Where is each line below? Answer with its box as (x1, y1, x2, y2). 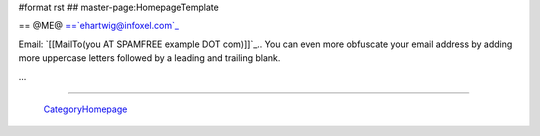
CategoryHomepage (43, 103, 128, 115)
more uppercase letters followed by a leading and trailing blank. (18, 52, 281, 64)
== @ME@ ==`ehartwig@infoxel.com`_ (18, 20, 180, 32)
